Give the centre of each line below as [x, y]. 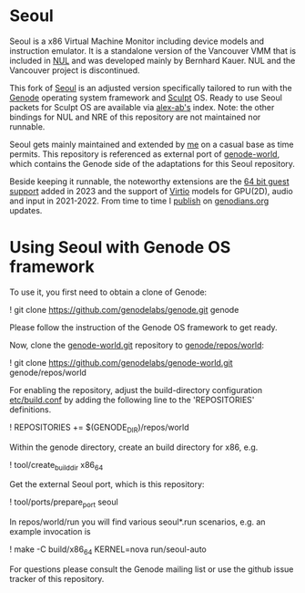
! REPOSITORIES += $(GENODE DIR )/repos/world [99, 428]
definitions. [30, 409]
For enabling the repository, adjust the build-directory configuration [136, 390]
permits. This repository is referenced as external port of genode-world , [145, 154]
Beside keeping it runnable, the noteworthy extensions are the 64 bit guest [149, 181]
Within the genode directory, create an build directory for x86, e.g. [134, 447]
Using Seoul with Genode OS [120, 248]
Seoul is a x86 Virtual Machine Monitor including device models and [137, 41]
